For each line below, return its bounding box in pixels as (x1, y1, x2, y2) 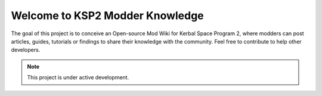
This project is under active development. (27, 74, 129, 81)
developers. (11, 47, 41, 54)
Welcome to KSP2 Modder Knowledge (11, 9, 204, 22)
